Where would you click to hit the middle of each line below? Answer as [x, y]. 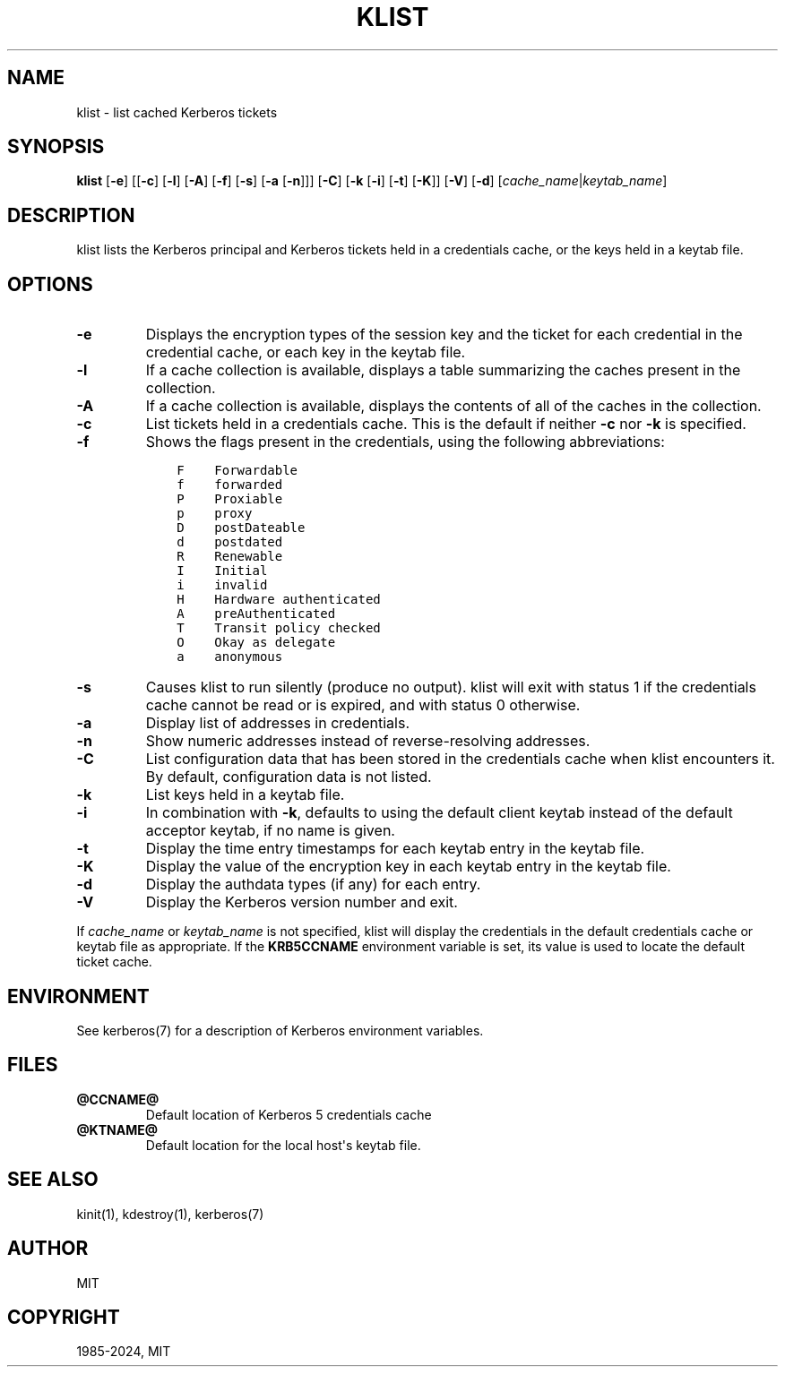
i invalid [222, 585]
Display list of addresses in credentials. [277, 723]
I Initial [222, 571]
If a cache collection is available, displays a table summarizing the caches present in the [443, 370]
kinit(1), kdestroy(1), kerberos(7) [170, 1214]
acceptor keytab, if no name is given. [270, 831]
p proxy [215, 514]
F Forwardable [237, 471]
